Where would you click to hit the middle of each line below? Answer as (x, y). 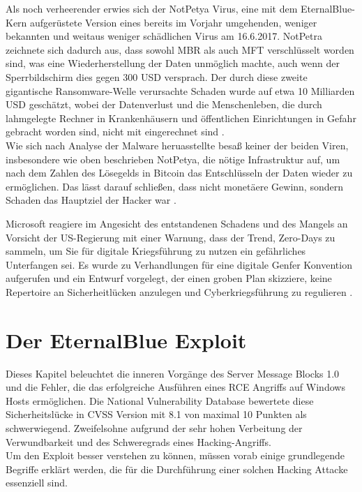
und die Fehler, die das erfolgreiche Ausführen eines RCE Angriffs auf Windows (175, 387)
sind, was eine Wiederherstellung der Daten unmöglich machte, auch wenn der (173, 63)
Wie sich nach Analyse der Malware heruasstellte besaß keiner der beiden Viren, (177, 145)
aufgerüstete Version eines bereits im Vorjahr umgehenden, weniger (174, 22)
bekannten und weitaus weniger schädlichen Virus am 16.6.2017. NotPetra (164, 36)
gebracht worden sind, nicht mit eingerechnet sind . (115, 132)
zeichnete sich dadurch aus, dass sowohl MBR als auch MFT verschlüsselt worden (180, 49)
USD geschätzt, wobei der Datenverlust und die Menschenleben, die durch (164, 104)
